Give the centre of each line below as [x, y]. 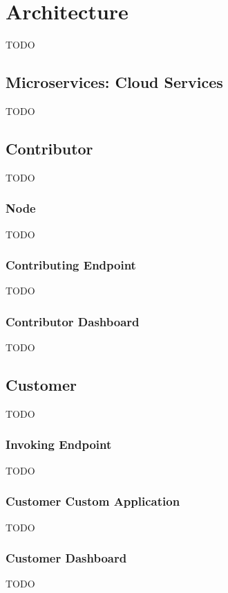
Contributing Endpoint [71, 265]
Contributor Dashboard [73, 321]
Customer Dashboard [66, 558]
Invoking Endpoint [59, 444]
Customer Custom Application [93, 501]
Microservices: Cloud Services [114, 82]
